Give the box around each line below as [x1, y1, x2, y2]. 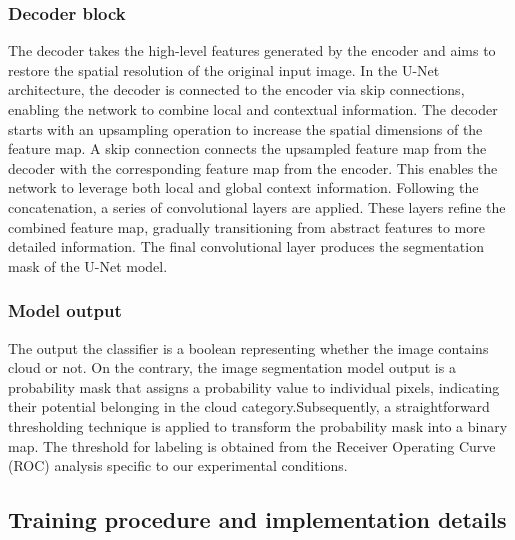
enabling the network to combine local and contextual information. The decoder [8, 99, 498, 119]
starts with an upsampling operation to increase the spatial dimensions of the [8, 118, 483, 139]
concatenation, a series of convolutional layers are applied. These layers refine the [8, 196, 506, 217]
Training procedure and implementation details [8, 504, 507, 535]
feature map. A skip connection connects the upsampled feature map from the [8, 138, 487, 159]
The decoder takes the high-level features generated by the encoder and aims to [8, 40, 496, 61]
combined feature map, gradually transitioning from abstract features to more [8, 216, 485, 237]
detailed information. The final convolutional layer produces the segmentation [8, 236, 484, 257]
